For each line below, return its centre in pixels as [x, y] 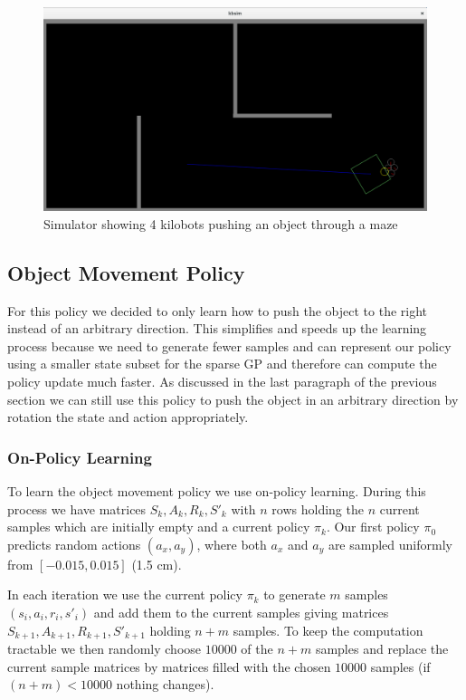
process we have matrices [77, 508]
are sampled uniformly [390, 544]
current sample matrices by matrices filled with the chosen [169, 666]
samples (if [400, 666]
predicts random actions [74, 544]
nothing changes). [165, 684]
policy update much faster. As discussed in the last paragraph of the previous [222, 382]
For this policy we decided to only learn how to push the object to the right [218, 310]
